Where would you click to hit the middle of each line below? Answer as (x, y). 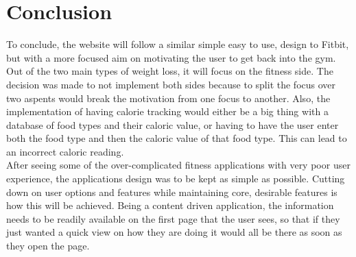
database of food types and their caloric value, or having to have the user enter (173, 124)
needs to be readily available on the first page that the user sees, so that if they (173, 218)
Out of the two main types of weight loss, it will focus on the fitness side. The (170, 71)
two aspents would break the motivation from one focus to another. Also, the (168, 98)
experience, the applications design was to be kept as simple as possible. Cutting (176, 179)
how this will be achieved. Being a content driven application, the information (170, 205)
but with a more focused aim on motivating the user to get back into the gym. (171, 57)
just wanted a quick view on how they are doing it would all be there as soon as (174, 232)
